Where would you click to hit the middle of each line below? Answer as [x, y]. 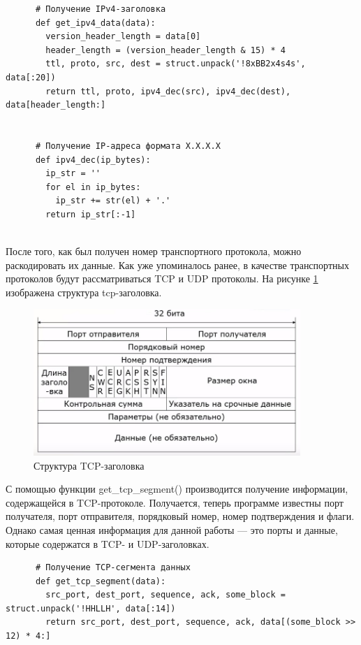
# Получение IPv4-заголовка [101, 9]
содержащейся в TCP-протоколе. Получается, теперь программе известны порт [175, 502]
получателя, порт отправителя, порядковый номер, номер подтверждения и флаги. [180, 516]
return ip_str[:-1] [91, 214]
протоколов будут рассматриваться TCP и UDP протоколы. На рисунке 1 [162, 278]
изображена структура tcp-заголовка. [84, 292]
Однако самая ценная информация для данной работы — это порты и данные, [172, 529]
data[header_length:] [56, 105]
